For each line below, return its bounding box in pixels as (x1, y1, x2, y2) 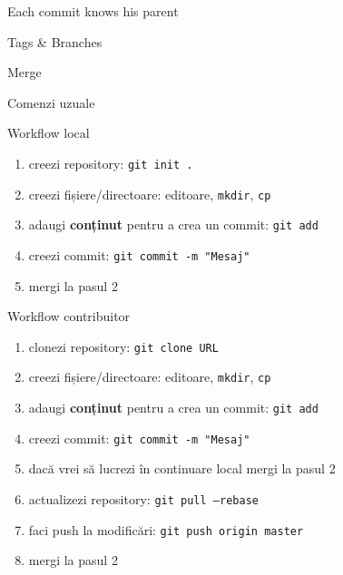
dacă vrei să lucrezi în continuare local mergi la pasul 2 (28, 459, 336, 478)
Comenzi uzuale (7, 93, 95, 112)
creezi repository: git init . (28, 153, 193, 172)
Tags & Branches (7, 32, 103, 51)
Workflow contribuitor (7, 307, 131, 326)
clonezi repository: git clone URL (28, 336, 219, 356)
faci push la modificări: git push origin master (28, 520, 304, 539)
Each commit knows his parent (7, 2, 179, 20)
